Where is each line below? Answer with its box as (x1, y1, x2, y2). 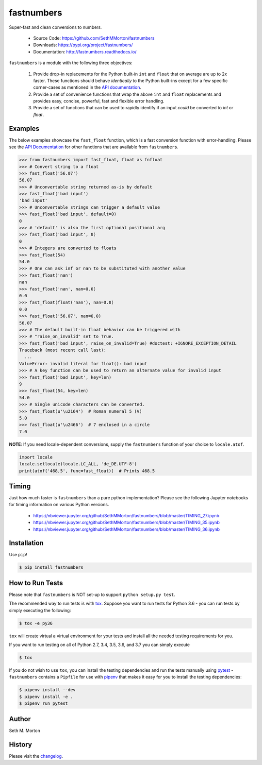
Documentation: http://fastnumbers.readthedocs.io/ (33, 49, 137, 54)
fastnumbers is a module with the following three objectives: (9, 60, 133, 66)
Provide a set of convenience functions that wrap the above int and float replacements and (33, 91, 222, 97)
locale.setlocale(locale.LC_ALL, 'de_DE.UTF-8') (19, 461, 137, 467)
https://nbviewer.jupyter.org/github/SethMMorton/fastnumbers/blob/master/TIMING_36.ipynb (33, 526, 220, 532)
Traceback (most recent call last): (19, 347, 107, 353)
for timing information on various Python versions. (9, 502, 109, 508)
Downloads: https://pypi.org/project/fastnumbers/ (33, 42, 133, 48)
